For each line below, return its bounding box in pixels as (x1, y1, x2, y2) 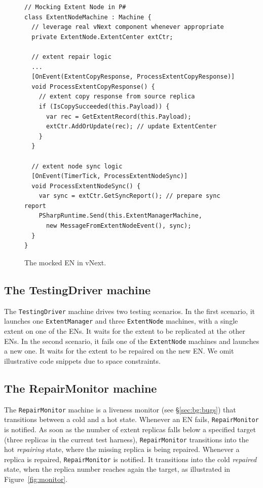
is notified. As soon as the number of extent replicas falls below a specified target (4, 424, 256, 434)
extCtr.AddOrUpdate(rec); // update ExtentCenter (46, 123, 217, 130)
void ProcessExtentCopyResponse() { (31, 83, 155, 90)
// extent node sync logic (31, 162, 123, 170)
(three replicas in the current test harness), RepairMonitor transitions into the (4, 434, 249, 444)
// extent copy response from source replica (39, 93, 195, 100)
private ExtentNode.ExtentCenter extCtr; (31, 33, 173, 41)
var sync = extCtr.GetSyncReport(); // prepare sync (39, 192, 220, 200)
